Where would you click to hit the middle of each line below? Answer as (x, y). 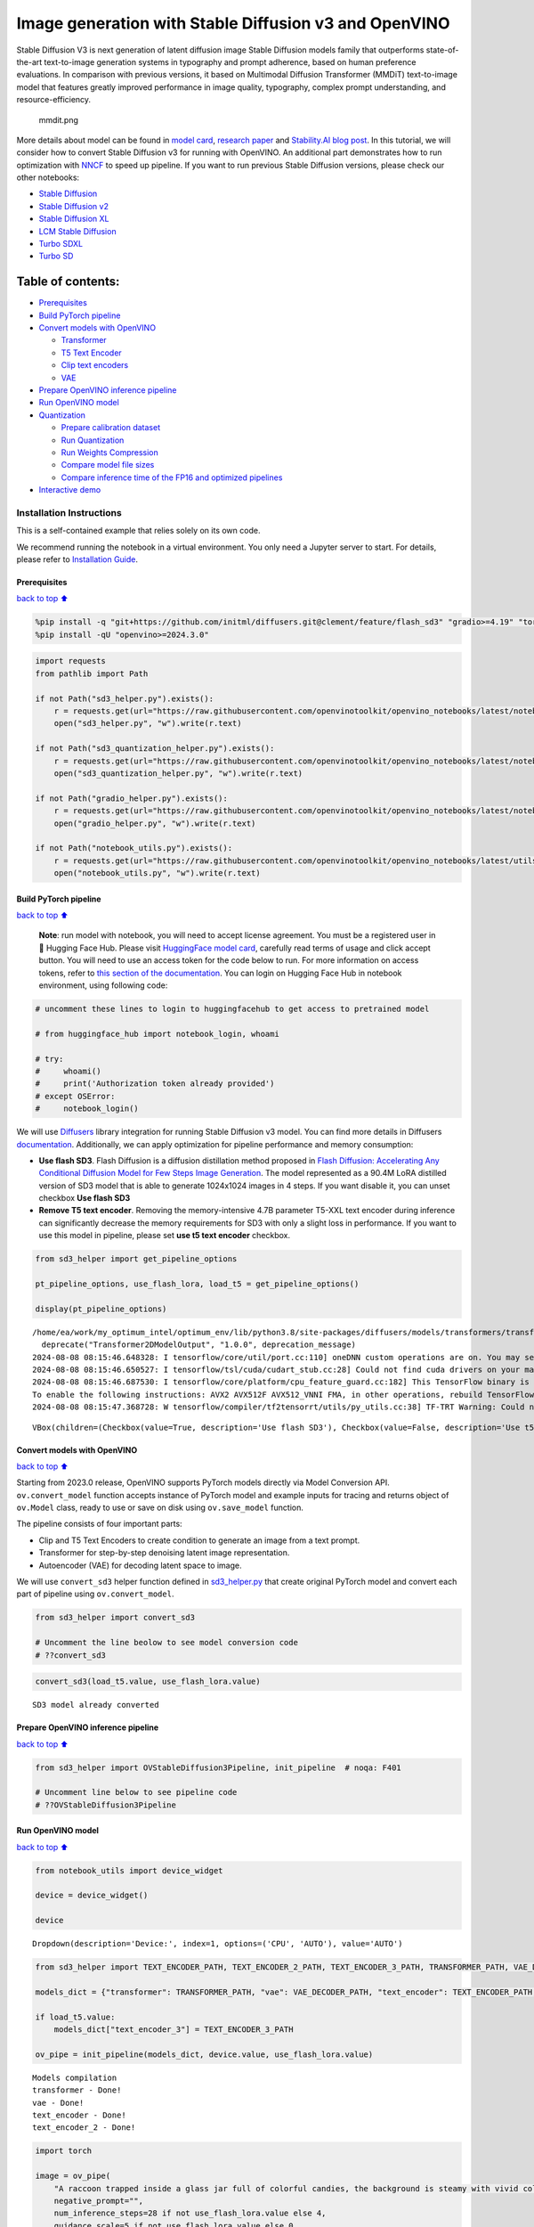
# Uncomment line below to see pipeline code (136, 1792)
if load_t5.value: (75, 2017)
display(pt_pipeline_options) (101, 1309)
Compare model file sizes (108, 465)
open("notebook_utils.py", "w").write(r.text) (158, 873)
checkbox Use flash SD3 (85, 1198)
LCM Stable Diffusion (77, 231)
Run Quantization (93, 440)
